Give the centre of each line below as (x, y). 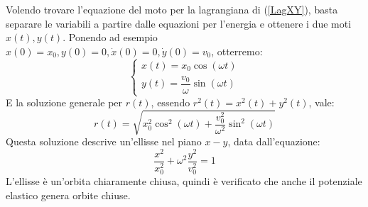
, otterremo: (237, 51)
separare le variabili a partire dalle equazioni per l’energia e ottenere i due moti (179, 23)
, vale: (321, 102)
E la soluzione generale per (64, 102)
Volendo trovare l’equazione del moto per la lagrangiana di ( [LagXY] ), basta (172, 9)
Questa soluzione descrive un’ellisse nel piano (104, 141)
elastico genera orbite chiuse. (68, 195)
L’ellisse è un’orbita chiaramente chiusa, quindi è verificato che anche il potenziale (184, 180)
